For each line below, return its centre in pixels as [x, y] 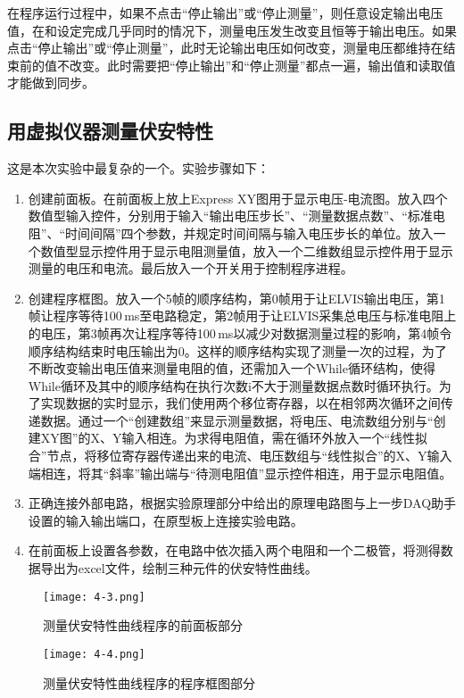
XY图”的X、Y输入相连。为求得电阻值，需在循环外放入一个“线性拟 [234, 438]
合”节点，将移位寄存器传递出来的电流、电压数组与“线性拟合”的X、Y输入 [240, 456]
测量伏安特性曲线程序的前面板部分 [143, 625]
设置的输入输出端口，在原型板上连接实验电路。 [166, 520]
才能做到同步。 [51, 83]
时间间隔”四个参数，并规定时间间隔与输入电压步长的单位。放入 [249, 233]
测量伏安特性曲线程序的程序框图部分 [149, 682]
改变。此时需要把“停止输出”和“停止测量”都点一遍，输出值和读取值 [262, 65]
